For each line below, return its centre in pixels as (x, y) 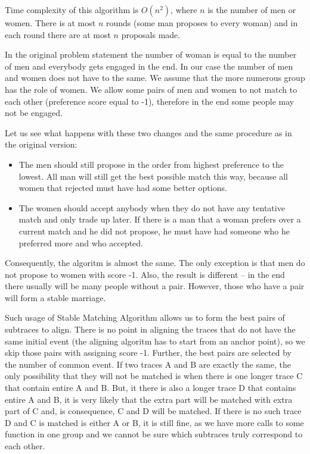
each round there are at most (58, 34)
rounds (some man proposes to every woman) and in (202, 23)
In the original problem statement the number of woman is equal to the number (151, 54)
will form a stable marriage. (55, 297)
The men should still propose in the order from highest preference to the (151, 164)
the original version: (41, 144)
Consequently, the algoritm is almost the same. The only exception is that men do (155, 263)
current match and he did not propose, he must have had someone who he (154, 231)
